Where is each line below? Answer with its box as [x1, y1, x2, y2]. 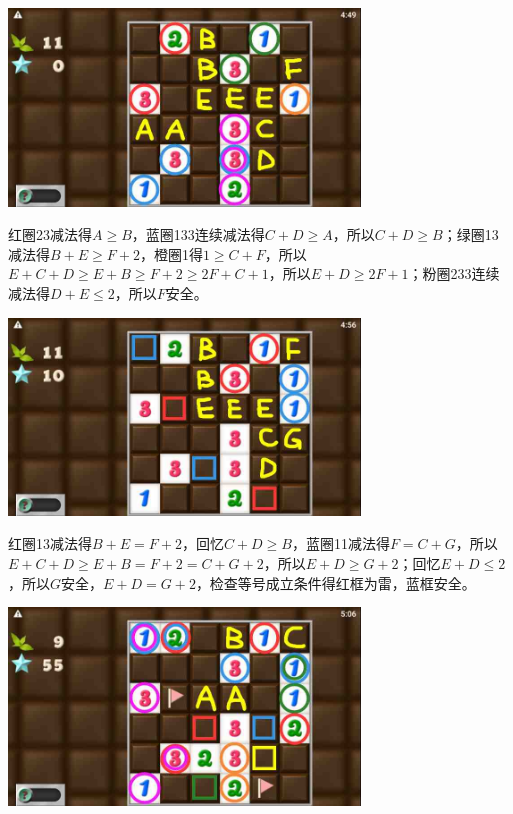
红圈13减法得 [8, 533, 92, 554]
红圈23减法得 [8, 224, 92, 245]
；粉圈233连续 [408, 263, 500, 284]
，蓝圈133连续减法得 [131, 224, 265, 245]
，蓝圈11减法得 [291, 533, 390, 554]
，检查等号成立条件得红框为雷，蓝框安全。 [195, 572, 476, 593]
